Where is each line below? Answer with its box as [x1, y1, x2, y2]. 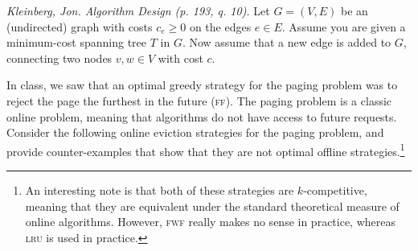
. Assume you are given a [281, 18, 406, 35]
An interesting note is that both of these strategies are [25, 182, 294, 198]
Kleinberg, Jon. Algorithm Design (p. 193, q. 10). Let [6, 2, 270, 19]
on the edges [189, 18, 252, 35]
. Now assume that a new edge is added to [182, 34, 391, 51]
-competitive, [303, 182, 367, 198]
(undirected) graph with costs [6, 18, 153, 35]
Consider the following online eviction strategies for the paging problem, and [6, 124, 384, 141]
